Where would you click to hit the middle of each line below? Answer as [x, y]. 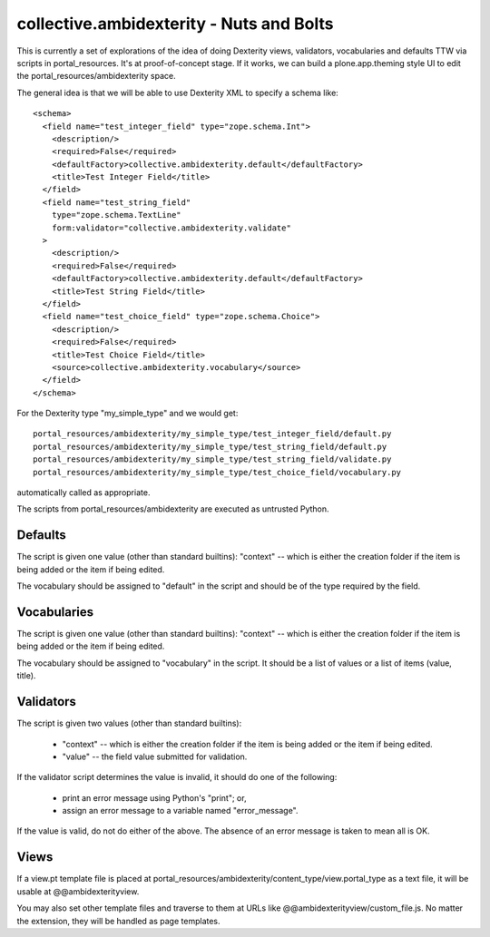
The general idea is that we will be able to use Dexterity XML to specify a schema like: [178, 93]
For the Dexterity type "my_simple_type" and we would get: [127, 414]
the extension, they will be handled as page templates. [119, 921]
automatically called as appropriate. [83, 493]
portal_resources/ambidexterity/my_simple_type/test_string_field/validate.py [212, 459]
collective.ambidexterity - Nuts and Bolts [175, 24]
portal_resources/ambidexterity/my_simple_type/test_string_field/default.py [210, 446]
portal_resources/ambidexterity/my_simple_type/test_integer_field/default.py [212, 434]
